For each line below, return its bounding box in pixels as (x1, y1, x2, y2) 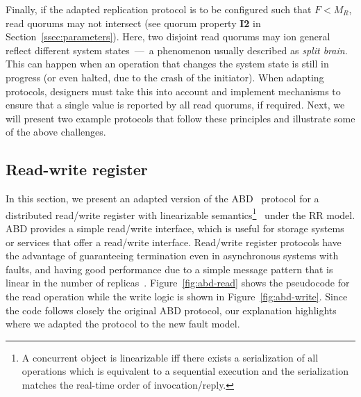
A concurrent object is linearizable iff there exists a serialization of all (22, 350, 319, 364)
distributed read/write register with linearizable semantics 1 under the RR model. (6, 205, 355, 222)
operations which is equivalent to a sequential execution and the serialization (22, 364, 349, 378)
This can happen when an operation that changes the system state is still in (6, 56, 329, 71)
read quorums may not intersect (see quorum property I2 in (6, 15, 261, 30)
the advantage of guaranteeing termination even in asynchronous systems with (6, 248, 339, 263)
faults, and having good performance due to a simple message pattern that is (6, 261, 333, 276)
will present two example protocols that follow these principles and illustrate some (6, 111, 355, 125)
